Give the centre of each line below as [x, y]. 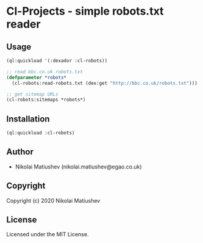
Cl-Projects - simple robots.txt [85, 11]
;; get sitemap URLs [33, 94]
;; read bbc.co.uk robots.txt [45, 71]
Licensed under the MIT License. [48, 234]
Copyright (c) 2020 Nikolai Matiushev [53, 200]
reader [23, 24]
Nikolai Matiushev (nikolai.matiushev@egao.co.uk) [78, 167]
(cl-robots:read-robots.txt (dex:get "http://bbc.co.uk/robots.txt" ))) [105, 83]
